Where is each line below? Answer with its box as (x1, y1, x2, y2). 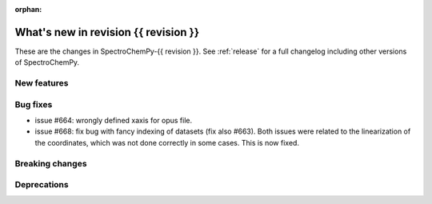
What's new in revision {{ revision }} (14, 25, 200, 39)
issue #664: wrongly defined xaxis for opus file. (34, 116, 193, 125)
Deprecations (14, 179, 69, 190)
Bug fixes (14, 98, 53, 110)
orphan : (14, 5, 42, 14)
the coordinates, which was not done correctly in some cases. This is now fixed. (34, 138, 300, 147)
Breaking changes (14, 158, 87, 169)
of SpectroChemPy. (14, 58, 80, 67)
